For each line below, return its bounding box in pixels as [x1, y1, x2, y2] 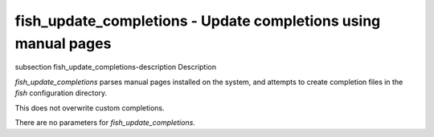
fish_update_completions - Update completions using [14, 12, 381, 30]
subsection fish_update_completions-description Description [14, 62, 217, 72]
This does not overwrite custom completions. [14, 103, 165, 112]
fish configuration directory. [14, 88, 108, 98]
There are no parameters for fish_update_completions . [14, 117, 196, 127]
